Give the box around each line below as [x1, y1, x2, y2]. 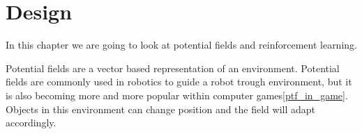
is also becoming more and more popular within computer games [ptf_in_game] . [6, 87, 348, 102]
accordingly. [6, 115, 56, 130]
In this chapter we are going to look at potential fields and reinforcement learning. [6, 37, 357, 52]
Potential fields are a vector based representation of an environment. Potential [6, 60, 340, 75]
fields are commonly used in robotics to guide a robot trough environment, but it [6, 74, 352, 89]
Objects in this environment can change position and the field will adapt [6, 101, 316, 116]
